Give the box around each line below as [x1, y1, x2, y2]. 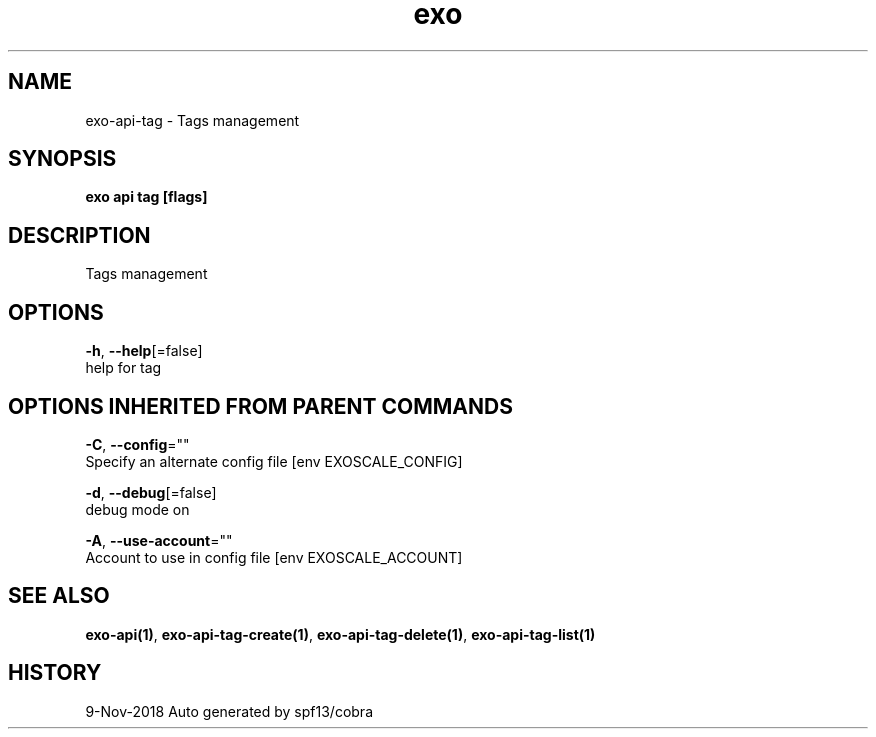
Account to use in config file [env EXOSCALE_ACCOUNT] [85, 548, 463, 566]
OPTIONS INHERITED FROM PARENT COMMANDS [8, 393, 513, 419]
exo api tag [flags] [85, 188, 208, 206]
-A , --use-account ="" [85, 531, 233, 549]
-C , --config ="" [85, 435, 190, 453]
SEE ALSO [8, 583, 110, 609]
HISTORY [8, 660, 102, 686]
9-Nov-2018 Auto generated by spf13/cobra [85, 702, 373, 720]
